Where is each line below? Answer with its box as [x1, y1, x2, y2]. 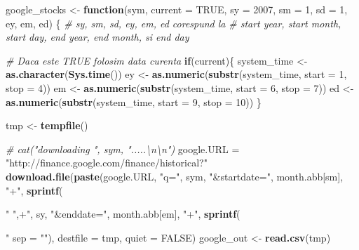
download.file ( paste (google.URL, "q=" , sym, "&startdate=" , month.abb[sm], [6, 169, 344, 183]
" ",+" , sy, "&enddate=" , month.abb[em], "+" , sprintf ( [6, 206, 241, 221]
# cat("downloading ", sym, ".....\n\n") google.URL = [6, 141, 240, 156]
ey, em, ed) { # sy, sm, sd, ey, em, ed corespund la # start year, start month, [6, 15, 341, 30]
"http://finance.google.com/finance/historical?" [6, 155, 208, 170]
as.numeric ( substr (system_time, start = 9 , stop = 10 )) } [6, 94, 262, 109]
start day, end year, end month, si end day [6, 29, 189, 44]
